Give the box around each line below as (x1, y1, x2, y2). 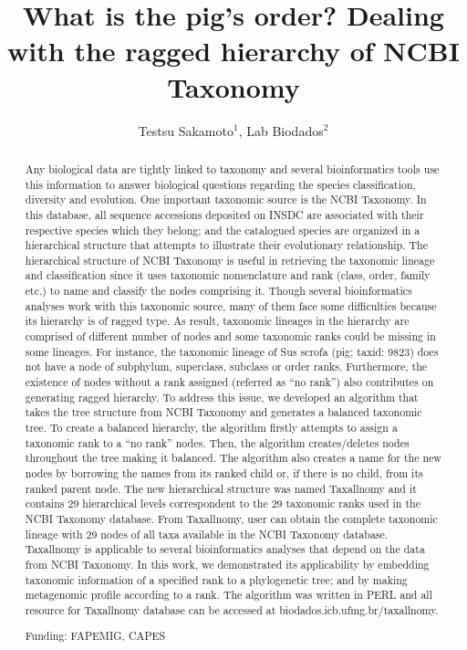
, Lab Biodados (238, 121, 324, 140)
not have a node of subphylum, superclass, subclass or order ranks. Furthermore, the (25, 359, 428, 374)
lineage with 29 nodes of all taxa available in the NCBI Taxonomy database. (25, 526, 389, 541)
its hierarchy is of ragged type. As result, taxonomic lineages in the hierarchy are (25, 313, 410, 329)
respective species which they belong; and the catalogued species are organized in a (25, 222, 420, 237)
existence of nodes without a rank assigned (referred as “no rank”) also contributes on (25, 374, 434, 390)
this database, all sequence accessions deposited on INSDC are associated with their (25, 206, 424, 222)
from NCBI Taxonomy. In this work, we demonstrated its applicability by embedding (25, 556, 430, 571)
